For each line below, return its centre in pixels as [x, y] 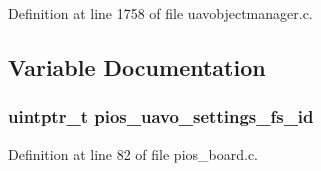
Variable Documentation [137, 66]
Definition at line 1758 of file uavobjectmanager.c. [160, 13]
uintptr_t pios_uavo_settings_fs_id [161, 116]
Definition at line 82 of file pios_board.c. [133, 153]
